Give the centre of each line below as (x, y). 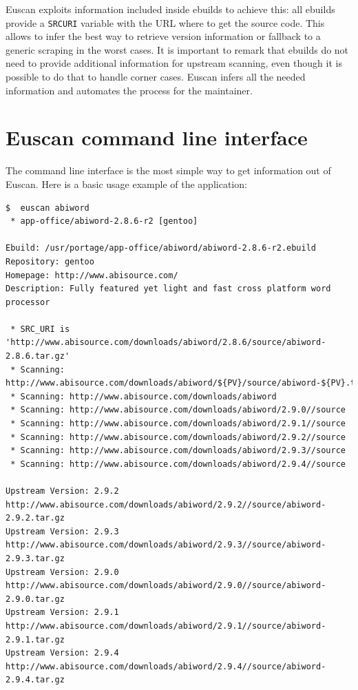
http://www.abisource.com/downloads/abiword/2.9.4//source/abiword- (166, 666)
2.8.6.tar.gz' (38, 356)
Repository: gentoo (50, 261)
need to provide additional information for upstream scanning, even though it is (174, 63)
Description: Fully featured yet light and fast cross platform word (168, 289)
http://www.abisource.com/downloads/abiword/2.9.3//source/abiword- (166, 545)
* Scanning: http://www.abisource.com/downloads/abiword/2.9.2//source (178, 437)
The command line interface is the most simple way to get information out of (168, 170)
